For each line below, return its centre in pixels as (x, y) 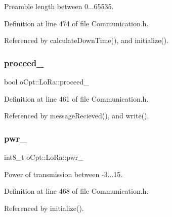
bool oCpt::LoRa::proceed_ (47, 81)
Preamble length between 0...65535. (59, 6)
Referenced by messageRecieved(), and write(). (77, 116)
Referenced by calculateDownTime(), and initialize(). (87, 40)
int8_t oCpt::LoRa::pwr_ (44, 157)
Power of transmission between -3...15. (63, 174)
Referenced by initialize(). (44, 208)
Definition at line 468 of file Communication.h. (76, 191)
